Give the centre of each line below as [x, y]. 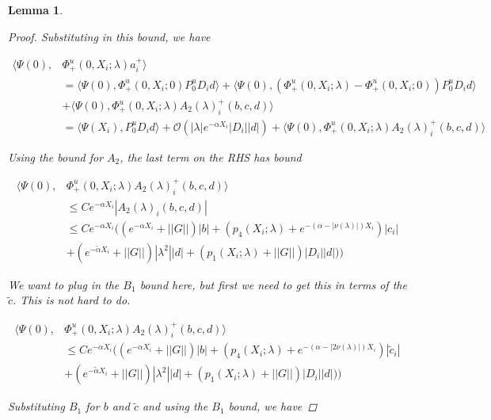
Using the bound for [56, 157]
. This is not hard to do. [72, 300]
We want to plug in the [64, 284]
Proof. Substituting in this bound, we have [109, 36]
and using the [175, 406]
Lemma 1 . [36, 10]
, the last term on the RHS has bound [211, 157]
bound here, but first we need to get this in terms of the [273, 284]
